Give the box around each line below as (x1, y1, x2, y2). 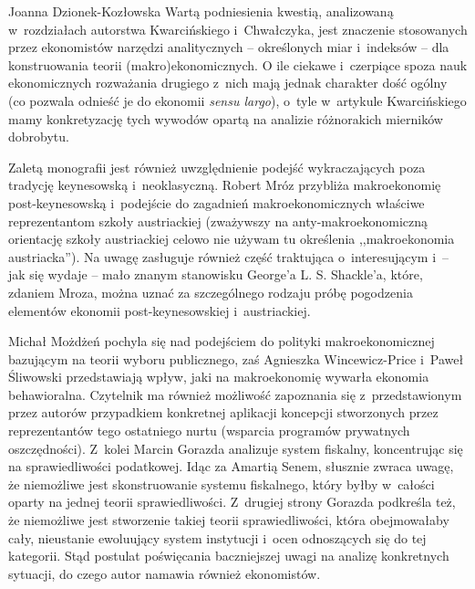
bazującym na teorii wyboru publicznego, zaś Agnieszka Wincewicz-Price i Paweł (8, 349, 464, 368)
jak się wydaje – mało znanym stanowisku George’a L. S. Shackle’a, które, (8, 265, 423, 284)
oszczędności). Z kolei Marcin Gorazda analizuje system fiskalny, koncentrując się (8, 438, 463, 458)
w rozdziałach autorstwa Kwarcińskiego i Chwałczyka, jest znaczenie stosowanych (8, 19, 468, 38)
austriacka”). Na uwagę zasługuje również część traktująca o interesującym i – (8, 247, 449, 266)
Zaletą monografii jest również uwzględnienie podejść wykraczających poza (8, 157, 426, 176)
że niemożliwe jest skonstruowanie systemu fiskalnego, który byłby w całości (8, 474, 435, 493)
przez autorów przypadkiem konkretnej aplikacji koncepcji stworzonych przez (8, 403, 439, 422)
